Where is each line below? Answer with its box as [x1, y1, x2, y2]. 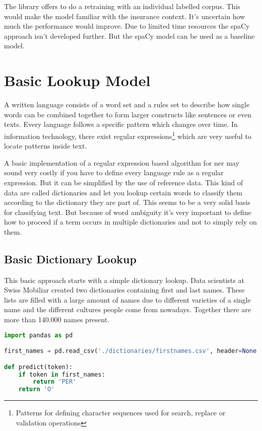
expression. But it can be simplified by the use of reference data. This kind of [4, 177, 243, 187]
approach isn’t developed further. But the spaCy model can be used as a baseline [4, 30, 255, 41]
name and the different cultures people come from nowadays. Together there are [4, 304, 251, 315]
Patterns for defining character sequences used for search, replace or [16, 407, 226, 418]
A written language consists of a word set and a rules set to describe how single [4, 99, 250, 110]
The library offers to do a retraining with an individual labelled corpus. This [4, 1, 240, 11]
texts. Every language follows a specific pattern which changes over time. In [4, 119, 238, 129]
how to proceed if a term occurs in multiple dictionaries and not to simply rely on [4, 217, 257, 227]
